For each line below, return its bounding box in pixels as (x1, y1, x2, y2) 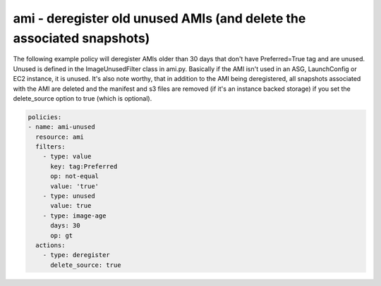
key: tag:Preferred (50, 162, 118, 170)
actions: (35, 241, 66, 249)
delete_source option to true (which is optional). (13, 94, 152, 102)
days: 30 (50, 222, 80, 230)
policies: (28, 113, 62, 121)
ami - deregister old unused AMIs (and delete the (13, 11, 306, 26)
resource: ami (35, 132, 85, 141)
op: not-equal (50, 173, 99, 180)
